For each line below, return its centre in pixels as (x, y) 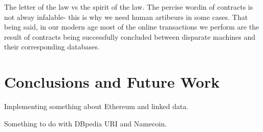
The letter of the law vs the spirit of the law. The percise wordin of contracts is (129, 7)
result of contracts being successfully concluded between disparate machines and (130, 36)
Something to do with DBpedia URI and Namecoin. (85, 123)
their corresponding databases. (52, 47)
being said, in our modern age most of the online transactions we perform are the (132, 27)
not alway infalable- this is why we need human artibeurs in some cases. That (126, 17)
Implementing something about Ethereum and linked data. (96, 106)
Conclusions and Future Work (112, 82)
